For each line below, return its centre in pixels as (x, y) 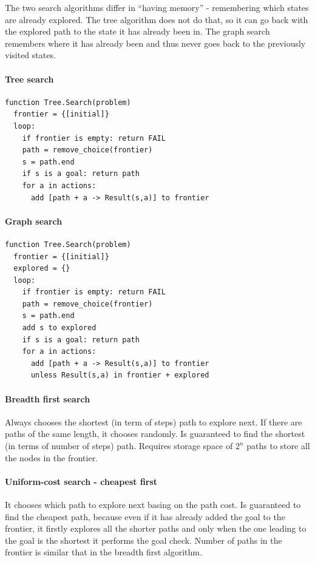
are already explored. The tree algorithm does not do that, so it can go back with (157, 19)
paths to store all (278, 446)
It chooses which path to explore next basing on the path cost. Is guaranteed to (153, 504)
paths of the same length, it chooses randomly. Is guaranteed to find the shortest (155, 434)
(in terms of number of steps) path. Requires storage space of (119, 446)
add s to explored (59, 328)
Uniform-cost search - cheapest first (81, 481)
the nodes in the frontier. (52, 457)
